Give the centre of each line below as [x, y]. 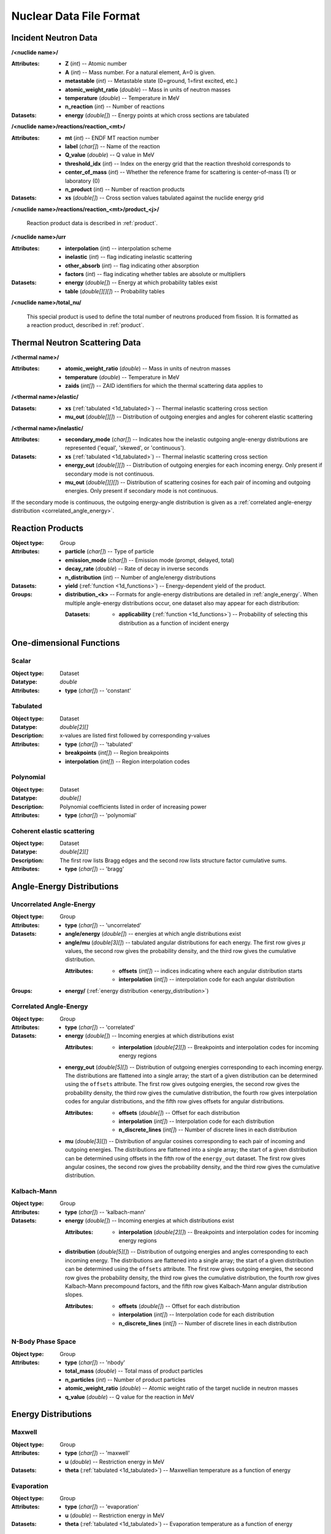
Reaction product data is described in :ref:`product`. [92, 223]
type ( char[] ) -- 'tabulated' [99, 744]
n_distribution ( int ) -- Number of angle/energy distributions [140, 577]
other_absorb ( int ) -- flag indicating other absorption [132, 265]
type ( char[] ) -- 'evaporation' [102, 1507]
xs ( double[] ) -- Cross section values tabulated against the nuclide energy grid [165, 198]
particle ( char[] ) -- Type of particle [110, 552]
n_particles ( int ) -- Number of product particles [126, 1379]
